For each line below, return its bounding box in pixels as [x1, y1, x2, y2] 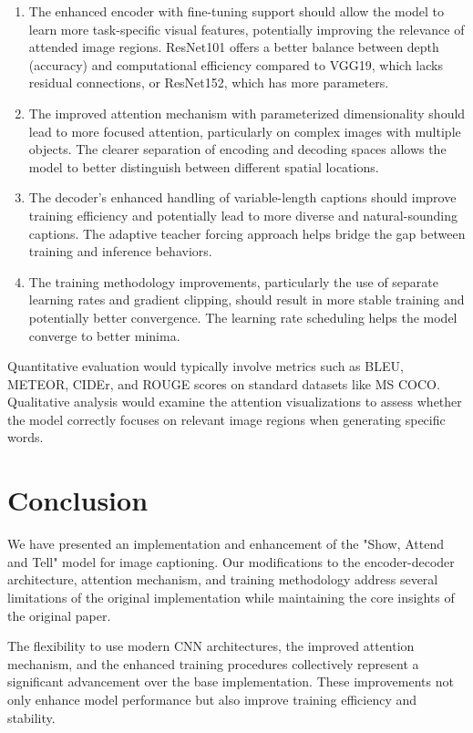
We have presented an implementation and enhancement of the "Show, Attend [7, 534, 445, 553]
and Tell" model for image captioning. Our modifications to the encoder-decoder [7, 552, 455, 571]
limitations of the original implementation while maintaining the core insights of [7, 587, 455, 606]
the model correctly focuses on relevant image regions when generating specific [7, 409, 446, 428]
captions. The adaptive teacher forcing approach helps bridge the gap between [28, 223, 466, 243]
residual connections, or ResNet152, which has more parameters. [28, 73, 389, 92]
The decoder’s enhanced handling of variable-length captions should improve [28, 188, 457, 207]
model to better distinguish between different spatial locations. [28, 157, 379, 176]
